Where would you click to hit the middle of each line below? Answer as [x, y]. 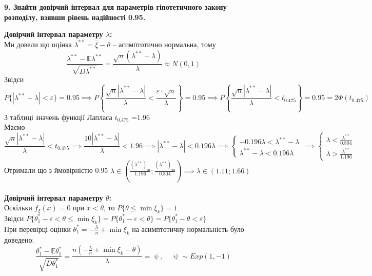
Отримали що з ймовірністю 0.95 [56, 170]
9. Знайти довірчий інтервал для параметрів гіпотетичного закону [115, 7]
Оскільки [18, 208]
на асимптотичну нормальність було [188, 229]
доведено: [19, 239]
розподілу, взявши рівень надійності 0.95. [75, 17]
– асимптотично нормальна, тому [164, 44]
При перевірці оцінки [37, 229]
